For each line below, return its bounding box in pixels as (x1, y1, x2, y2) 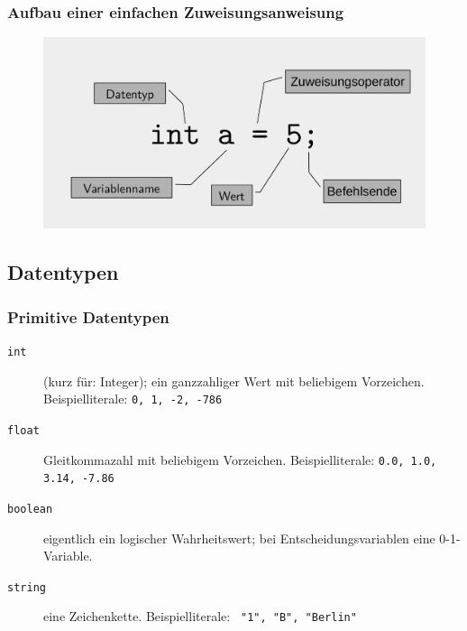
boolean (7, 502, 53, 515)
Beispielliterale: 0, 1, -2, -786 (43, 389, 223, 408)
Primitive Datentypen (7, 305, 169, 328)
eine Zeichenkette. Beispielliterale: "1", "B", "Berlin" (43, 607, 357, 626)
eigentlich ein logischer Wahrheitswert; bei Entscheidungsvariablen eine (43, 528, 435, 547)
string (7, 580, 46, 594)
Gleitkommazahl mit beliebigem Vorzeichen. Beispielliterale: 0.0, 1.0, (43, 450, 437, 469)
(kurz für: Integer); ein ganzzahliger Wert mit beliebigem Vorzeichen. (43, 371, 425, 390)
